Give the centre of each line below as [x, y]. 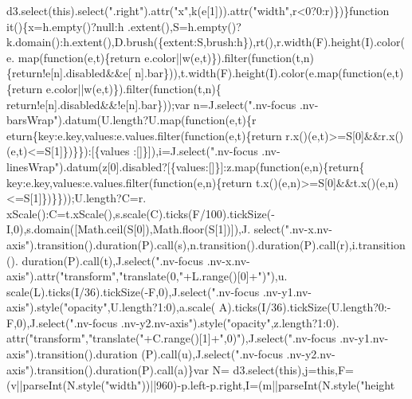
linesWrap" [33, 166]
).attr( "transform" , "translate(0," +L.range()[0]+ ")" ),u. [159, 276]
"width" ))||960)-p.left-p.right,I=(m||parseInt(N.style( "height [250, 385]
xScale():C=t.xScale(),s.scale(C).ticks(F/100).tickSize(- [141, 213]
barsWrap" [32, 120]
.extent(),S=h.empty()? [184, 26]
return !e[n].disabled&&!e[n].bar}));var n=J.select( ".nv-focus [151, 104]
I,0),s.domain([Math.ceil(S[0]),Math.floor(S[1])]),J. [129, 229]
